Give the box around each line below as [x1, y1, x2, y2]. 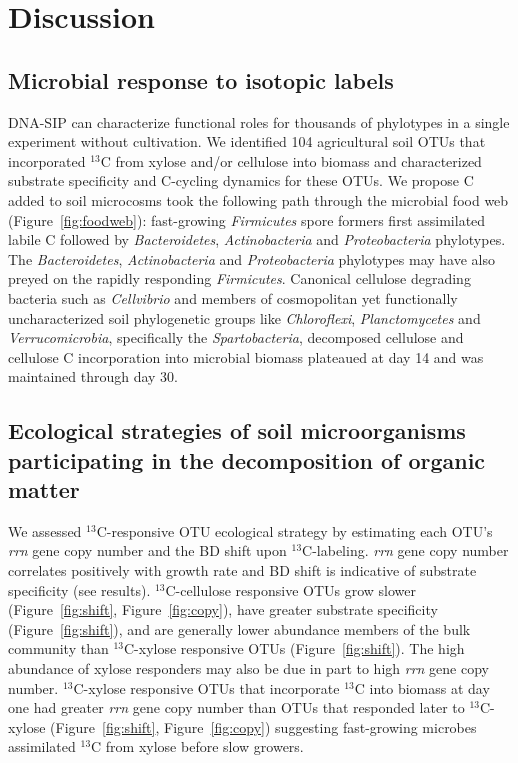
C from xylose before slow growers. [91, 736, 304, 757]
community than [8, 638, 109, 659]
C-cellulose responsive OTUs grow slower [165, 579, 417, 600]
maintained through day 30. [8, 366, 179, 387]
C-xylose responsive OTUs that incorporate [73, 677, 340, 698]
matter [8, 474, 80, 505]
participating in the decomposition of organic [8, 444, 486, 475]
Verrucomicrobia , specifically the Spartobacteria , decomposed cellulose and [8, 327, 464, 348]
